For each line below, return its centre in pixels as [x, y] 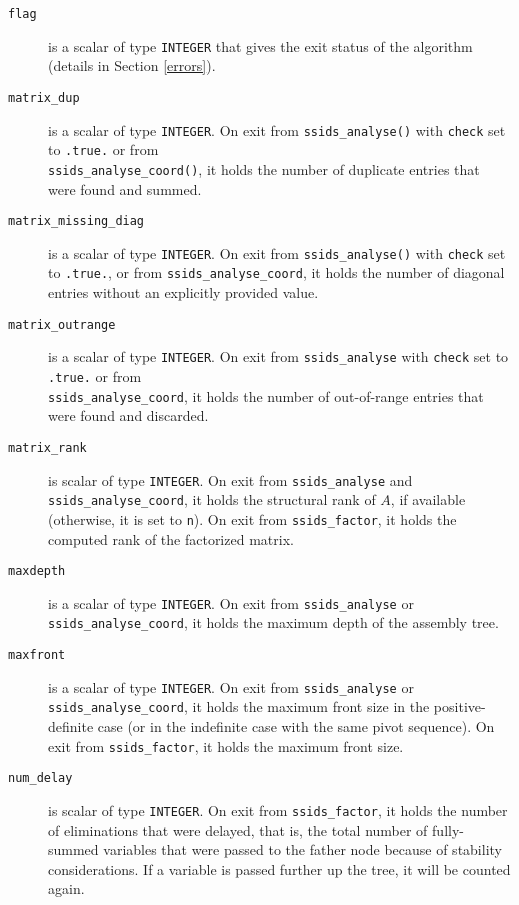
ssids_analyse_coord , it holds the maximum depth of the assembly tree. [273, 622]
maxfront [37, 655]
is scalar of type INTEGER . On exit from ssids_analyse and [230, 479]
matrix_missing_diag [76, 221]
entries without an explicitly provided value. [183, 292]
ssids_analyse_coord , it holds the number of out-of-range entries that [266, 395]
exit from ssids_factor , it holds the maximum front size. [226, 745]
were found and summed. [125, 188]
